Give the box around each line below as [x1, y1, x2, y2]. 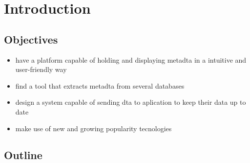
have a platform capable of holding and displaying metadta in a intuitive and [15, 54, 247, 65]
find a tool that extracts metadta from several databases [15, 80, 185, 91]
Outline [4, 147, 42, 162]
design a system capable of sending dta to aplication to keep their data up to [15, 97, 246, 107]
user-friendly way [15, 64, 67, 74]
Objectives [4, 31, 58, 47]
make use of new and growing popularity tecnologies [15, 123, 172, 133]
